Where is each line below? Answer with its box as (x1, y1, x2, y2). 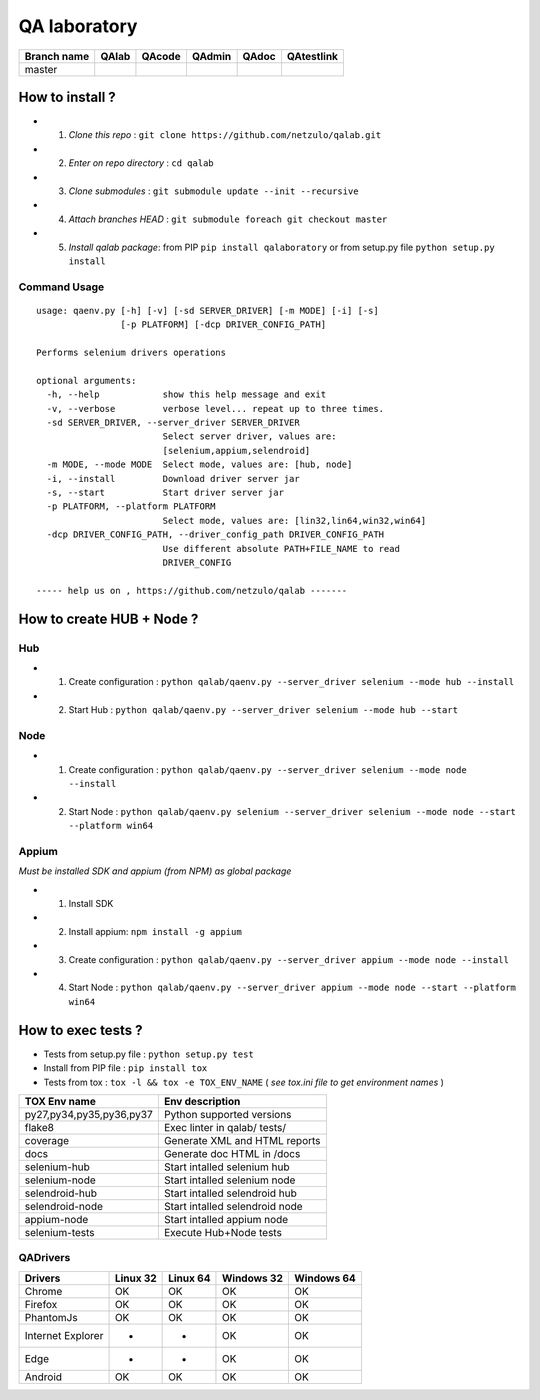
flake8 (24, 1120, 55, 1134)
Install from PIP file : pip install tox (43, 1062, 208, 1074)
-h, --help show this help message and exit (46, 389, 327, 400)
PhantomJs (24, 1310, 79, 1324)
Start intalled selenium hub (163, 1160, 290, 1174)
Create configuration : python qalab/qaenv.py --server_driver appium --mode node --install (68, 953, 510, 965)
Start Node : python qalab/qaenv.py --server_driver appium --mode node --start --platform (68, 981, 517, 994)
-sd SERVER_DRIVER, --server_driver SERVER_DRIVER (46, 417, 300, 429)
